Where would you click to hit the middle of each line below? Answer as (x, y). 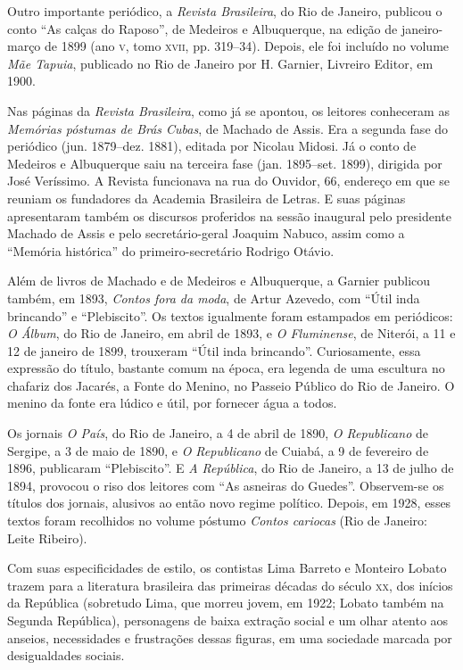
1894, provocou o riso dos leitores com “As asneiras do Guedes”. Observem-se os (226, 485)
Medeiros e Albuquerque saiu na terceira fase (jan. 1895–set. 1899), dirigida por (225, 163)
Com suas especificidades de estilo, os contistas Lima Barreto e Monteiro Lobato (227, 568)
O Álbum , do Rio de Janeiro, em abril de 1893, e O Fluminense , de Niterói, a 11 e (231, 333)
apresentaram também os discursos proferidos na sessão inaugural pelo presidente (230, 215)
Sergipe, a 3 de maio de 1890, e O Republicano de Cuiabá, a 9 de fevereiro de (218, 450)
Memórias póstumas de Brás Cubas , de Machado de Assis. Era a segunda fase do (228, 128)
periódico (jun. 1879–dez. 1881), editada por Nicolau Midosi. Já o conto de (212, 146)
